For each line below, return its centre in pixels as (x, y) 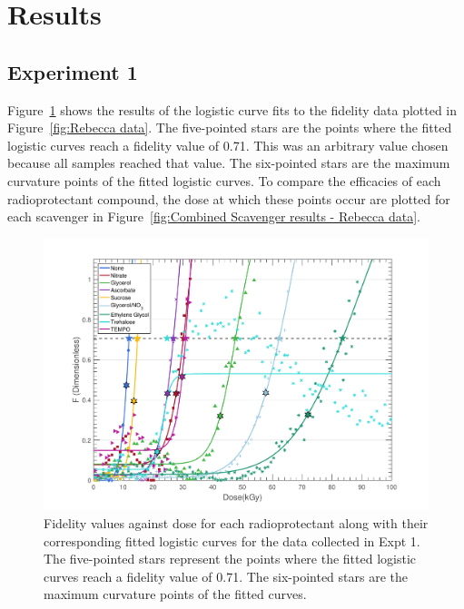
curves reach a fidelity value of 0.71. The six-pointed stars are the (226, 576)
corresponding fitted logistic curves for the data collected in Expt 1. (232, 540)
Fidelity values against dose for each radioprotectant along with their (236, 522)
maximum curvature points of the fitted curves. (175, 594)
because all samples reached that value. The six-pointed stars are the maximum (229, 163)
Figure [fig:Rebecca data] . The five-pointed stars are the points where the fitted (230, 128)
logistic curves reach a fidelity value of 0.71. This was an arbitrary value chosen (228, 145)
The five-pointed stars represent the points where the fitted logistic (230, 559)
